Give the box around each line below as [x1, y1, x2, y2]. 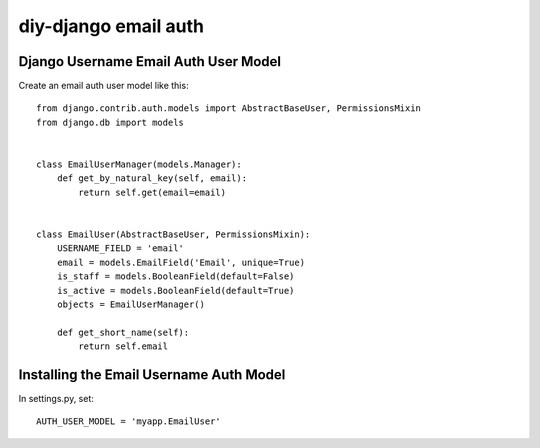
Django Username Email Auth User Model [18, 53, 282, 70]
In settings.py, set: [18, 393, 95, 404]
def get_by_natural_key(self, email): [56, 173, 248, 184]
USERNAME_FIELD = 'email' [56, 243, 185, 254]
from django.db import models [36, 116, 185, 128]
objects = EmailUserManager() [56, 298, 205, 310]
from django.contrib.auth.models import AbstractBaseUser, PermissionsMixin [36, 103, 422, 114]
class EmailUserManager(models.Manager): [36, 159, 242, 170]
